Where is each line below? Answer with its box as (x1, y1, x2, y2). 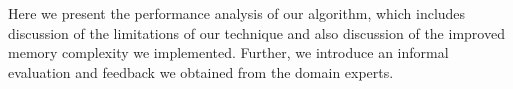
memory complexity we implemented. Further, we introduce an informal (8, 42, 449, 63)
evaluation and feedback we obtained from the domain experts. (8, 61, 394, 82)
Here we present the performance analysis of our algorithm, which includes (8, 3, 466, 23)
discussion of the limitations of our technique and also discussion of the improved (8, 22, 505, 43)
